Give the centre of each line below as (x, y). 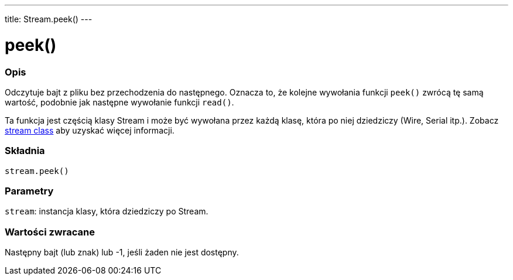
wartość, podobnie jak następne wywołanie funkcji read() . (119, 102)
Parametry (29, 191)
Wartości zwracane (50, 232)
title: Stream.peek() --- (49, 19)
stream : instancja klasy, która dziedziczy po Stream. (107, 211)
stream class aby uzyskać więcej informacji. (90, 130)
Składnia (25, 151)
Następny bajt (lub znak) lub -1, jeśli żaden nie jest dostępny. (122, 252)
